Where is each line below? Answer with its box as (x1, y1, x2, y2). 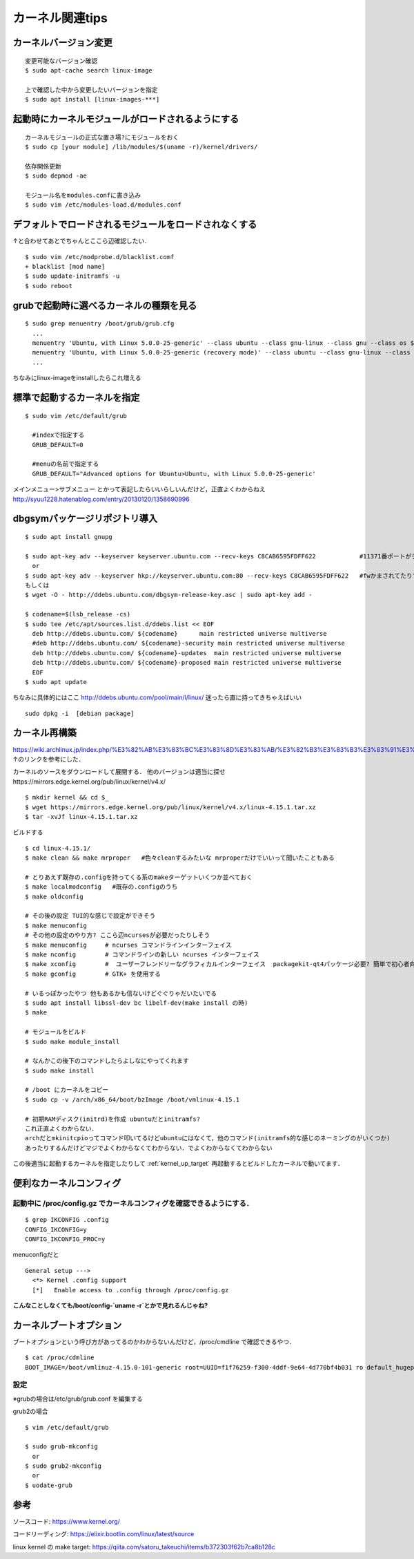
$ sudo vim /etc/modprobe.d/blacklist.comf (25, 253, 175, 261)
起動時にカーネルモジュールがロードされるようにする (12, 113, 239, 124)
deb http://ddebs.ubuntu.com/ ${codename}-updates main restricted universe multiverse (32, 649, 342, 656)
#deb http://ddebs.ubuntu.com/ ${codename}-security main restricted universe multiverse (32, 639, 345, 648)
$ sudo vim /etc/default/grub (25, 412, 128, 419)
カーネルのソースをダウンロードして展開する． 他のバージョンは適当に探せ (12, 768, 226, 776)
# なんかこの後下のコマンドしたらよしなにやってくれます (25, 1057, 189, 1065)
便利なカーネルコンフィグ (12, 1178, 121, 1189)
